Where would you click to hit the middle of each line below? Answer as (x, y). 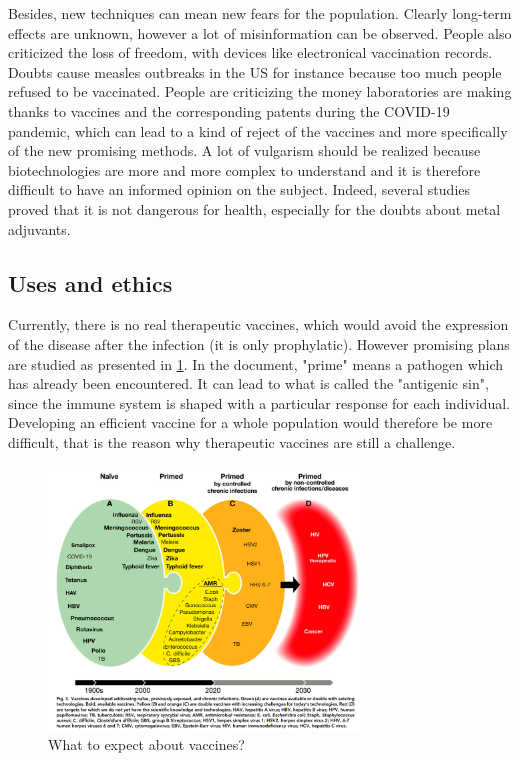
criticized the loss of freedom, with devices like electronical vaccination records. (250, 52)
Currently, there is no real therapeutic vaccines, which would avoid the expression (258, 324)
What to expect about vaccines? (146, 744)
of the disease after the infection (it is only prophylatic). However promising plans (259, 343)
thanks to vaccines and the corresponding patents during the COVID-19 (229, 110)
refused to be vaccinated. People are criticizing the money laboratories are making (260, 91)
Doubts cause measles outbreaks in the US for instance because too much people (255, 71)
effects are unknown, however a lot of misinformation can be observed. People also (260, 32)
